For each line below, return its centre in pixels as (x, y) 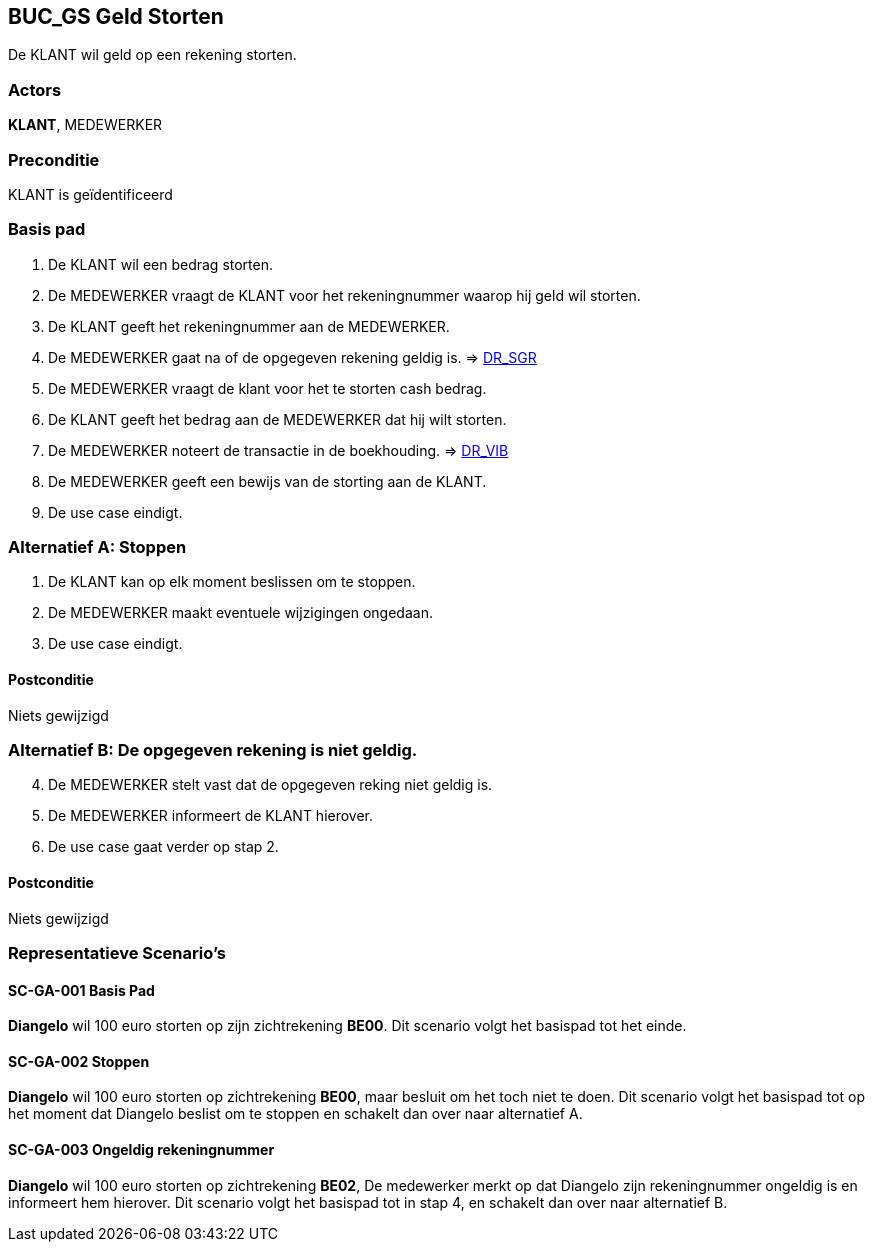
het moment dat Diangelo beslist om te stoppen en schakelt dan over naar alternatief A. (295, 1114)
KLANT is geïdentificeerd (90, 194)
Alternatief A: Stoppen (97, 547)
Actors (35, 89)
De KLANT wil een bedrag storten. (161, 264)
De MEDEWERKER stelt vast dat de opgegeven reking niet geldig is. (270, 785)
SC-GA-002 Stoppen (79, 1061)
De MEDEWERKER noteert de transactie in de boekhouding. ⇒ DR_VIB (278, 450)
